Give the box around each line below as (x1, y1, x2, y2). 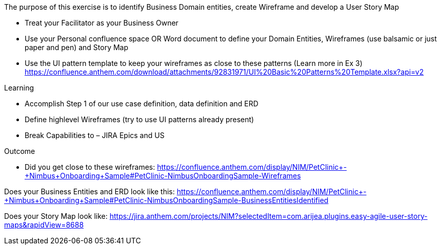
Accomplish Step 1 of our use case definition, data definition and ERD (25, 99, 258, 108)
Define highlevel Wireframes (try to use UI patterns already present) (25, 115, 254, 124)
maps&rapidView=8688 (4, 220, 84, 229)
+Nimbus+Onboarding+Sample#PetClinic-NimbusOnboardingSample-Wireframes (25, 171, 301, 180)
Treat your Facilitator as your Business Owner (25, 18, 178, 27)
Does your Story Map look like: (4, 212, 108, 220)
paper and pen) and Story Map (25, 43, 129, 52)
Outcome (4, 147, 35, 155)
